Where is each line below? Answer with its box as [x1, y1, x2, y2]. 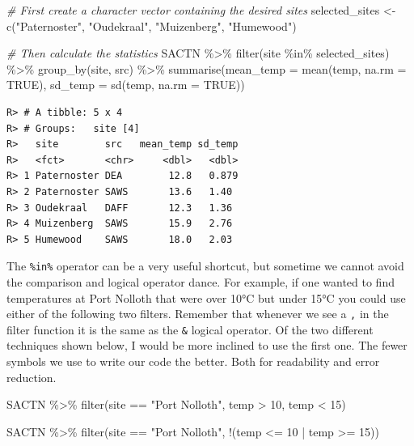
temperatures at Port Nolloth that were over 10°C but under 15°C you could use [6, 289, 406, 306]
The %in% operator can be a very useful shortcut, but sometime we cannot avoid [6, 257, 404, 274]
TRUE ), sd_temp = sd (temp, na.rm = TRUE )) [6, 76, 245, 93]
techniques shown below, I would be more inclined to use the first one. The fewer [6, 337, 408, 354]
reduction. [6, 368, 57, 385]
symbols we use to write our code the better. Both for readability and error [6, 353, 380, 370]
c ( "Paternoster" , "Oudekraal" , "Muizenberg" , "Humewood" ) [6, 17, 297, 34]
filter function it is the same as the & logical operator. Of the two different [6, 321, 374, 338]
